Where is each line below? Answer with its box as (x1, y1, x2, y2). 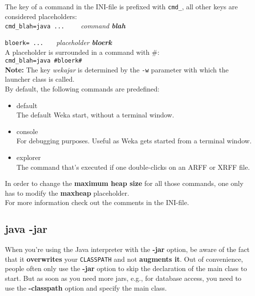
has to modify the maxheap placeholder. (5, 187, 129, 198)
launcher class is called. (5, 74, 75, 84)
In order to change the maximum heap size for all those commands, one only (5, 178, 244, 188)
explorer (16, 152, 41, 162)
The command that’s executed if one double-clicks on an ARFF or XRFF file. (16, 161, 250, 172)
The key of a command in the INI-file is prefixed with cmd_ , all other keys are (5, 1, 238, 11)
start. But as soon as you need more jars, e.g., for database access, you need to (5, 273, 242, 283)
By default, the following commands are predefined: (5, 84, 160, 94)
